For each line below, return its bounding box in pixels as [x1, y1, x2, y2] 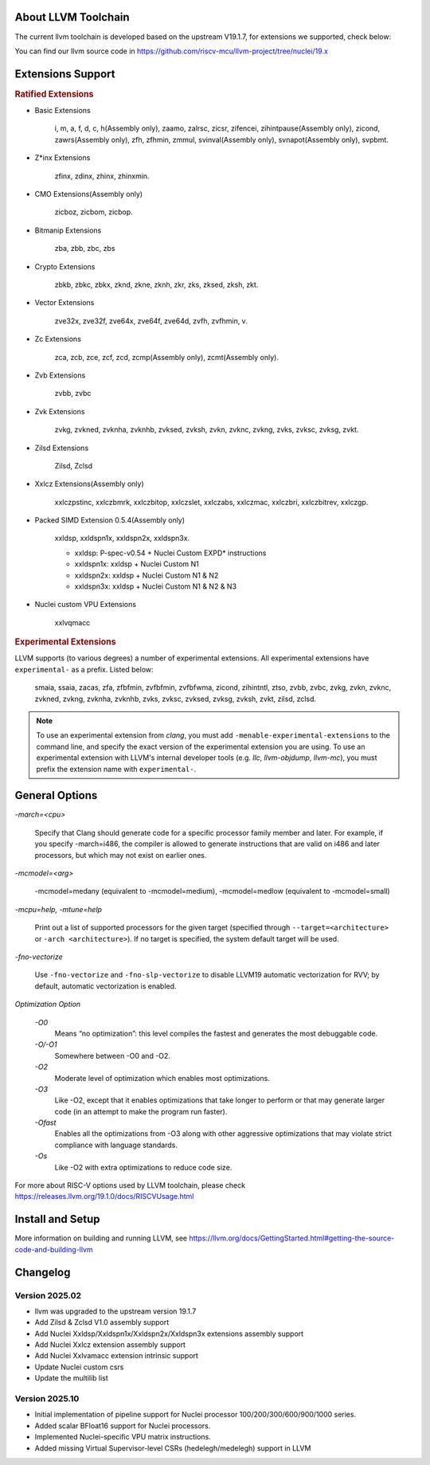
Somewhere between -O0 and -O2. [54, 1051, 171, 1060]
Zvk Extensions [34, 406, 85, 416]
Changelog [14, 1265, 71, 1279]
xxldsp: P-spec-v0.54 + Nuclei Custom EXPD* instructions [74, 548, 267, 558]
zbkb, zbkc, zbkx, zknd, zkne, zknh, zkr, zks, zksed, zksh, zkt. [54, 280, 259, 289]
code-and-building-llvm [14, 1244, 93, 1254]
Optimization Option [14, 1000, 81, 1009]
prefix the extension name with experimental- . [36, 764, 197, 774]
